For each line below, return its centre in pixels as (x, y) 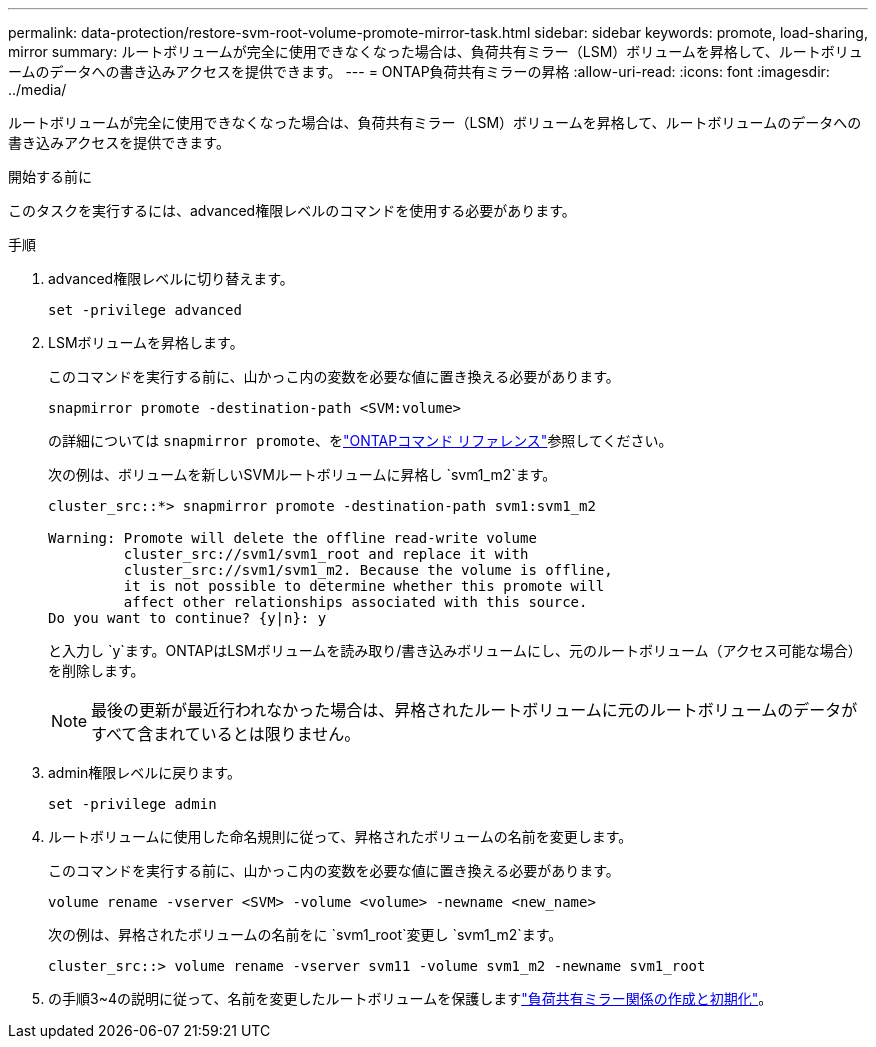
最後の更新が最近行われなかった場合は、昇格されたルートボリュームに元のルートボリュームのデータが (474, 710)
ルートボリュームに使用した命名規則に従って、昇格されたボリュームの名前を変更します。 (340, 836)
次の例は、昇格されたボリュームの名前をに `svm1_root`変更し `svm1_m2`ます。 (305, 934)
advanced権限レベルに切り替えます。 (171, 278)
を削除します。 (96, 670)
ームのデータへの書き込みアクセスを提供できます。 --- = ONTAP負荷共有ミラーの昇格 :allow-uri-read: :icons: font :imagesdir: (419, 71)
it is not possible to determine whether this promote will (364, 586)
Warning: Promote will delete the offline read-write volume (292, 538)
